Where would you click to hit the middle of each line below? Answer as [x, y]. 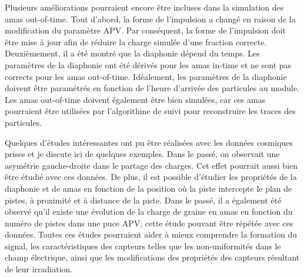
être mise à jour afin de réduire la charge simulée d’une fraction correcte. [136, 41]
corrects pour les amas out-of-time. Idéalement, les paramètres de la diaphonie [146, 76]
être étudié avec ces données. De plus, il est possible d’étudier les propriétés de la [151, 177]
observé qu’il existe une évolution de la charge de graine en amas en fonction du [149, 211]
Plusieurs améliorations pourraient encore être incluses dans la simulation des [144, 7]
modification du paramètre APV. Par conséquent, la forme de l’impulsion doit [145, 30]
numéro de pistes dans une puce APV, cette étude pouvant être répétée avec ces [149, 223]
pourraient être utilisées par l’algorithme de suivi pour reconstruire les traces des [150, 111]
